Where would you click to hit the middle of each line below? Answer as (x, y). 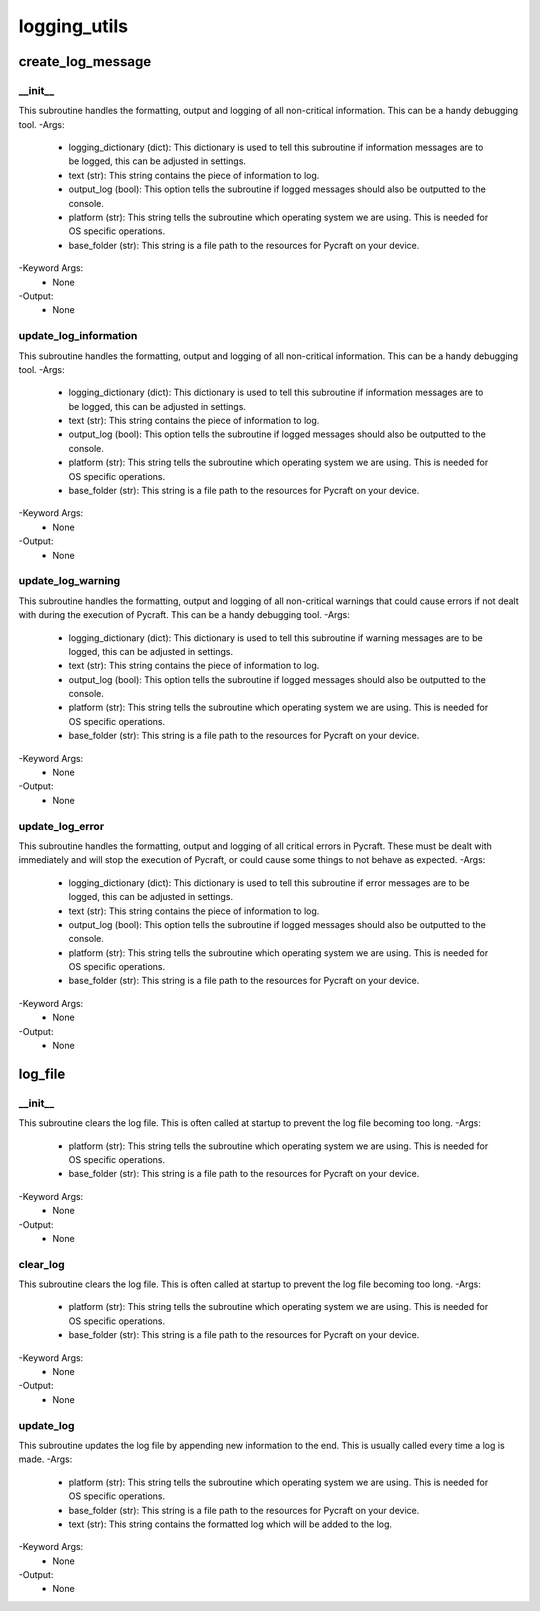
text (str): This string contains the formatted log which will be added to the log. (230, 1524)
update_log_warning (69, 581)
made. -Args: (45, 1459)
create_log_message (85, 61)
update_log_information (78, 336)
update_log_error (61, 826)
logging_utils (73, 26)
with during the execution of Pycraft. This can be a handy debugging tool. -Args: (184, 615)
